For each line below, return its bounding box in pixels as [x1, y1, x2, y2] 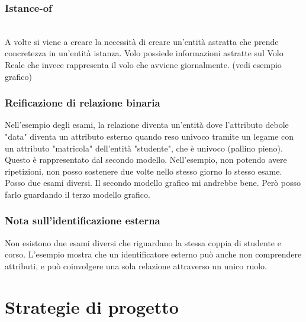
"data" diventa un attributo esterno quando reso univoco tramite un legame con [5, 130, 294, 142]
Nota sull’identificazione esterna [5, 213, 160, 228]
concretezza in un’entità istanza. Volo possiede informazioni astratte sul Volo [5, 47, 284, 59]
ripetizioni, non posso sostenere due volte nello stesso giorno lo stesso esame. [5, 165, 282, 177]
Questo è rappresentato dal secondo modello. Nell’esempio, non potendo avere [5, 153, 287, 166]
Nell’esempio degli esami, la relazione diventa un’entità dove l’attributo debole [5, 118, 289, 131]
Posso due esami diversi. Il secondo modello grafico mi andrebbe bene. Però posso [5, 176, 301, 189]
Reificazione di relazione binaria [5, 95, 160, 110]
